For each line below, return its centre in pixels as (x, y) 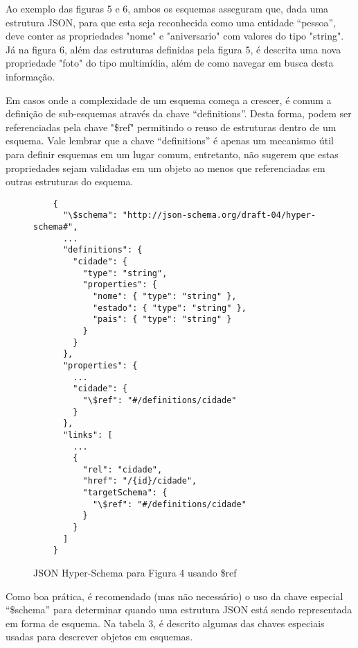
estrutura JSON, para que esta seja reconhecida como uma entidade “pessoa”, (171, 22)
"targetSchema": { (125, 493)
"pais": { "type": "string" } (162, 319)
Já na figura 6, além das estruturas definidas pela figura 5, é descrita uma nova (173, 49)
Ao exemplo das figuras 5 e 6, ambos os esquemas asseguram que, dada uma (167, 8)
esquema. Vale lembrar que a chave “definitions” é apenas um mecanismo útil (170, 140)
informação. (30, 76)
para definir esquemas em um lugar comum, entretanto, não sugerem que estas (172, 154)
